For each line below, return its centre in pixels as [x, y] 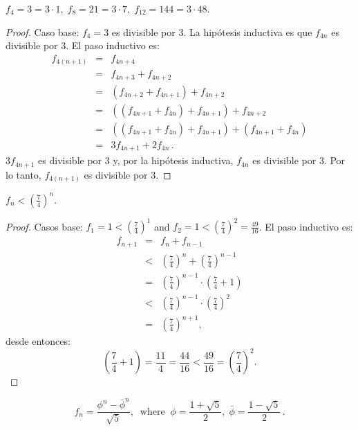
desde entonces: [38, 340]
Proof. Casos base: [44, 226]
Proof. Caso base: [43, 32]
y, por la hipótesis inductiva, [173, 160]
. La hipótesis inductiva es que [248, 32]
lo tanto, [23, 174]
